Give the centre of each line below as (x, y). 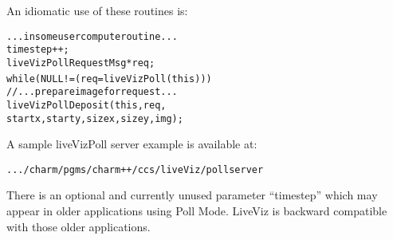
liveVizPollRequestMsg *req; (81, 63)
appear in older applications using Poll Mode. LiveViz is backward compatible (197, 211)
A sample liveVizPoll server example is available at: (132, 144)
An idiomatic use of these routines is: (97, 10)
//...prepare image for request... (92, 92)
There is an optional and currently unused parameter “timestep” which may (192, 195)
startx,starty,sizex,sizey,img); (95, 118)
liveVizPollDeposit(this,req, (86, 105)
